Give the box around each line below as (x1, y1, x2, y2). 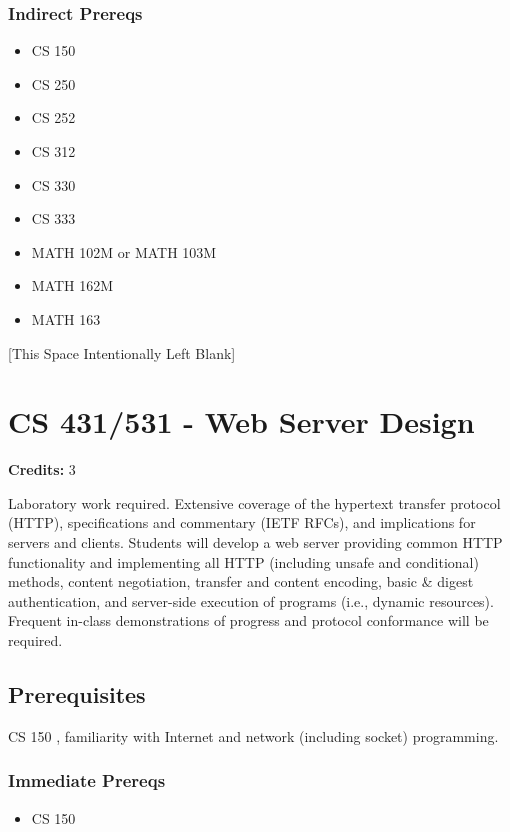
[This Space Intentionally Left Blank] (8, 342, 236, 363)
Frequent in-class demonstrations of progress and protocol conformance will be (8, 610, 489, 631)
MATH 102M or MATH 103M (31, 241, 217, 262)
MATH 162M (31, 275, 114, 296)
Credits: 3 (8, 459, 76, 480)
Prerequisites (8, 679, 146, 710)
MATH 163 (31, 308, 101, 329)
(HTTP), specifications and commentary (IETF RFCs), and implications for (8, 512, 476, 533)
